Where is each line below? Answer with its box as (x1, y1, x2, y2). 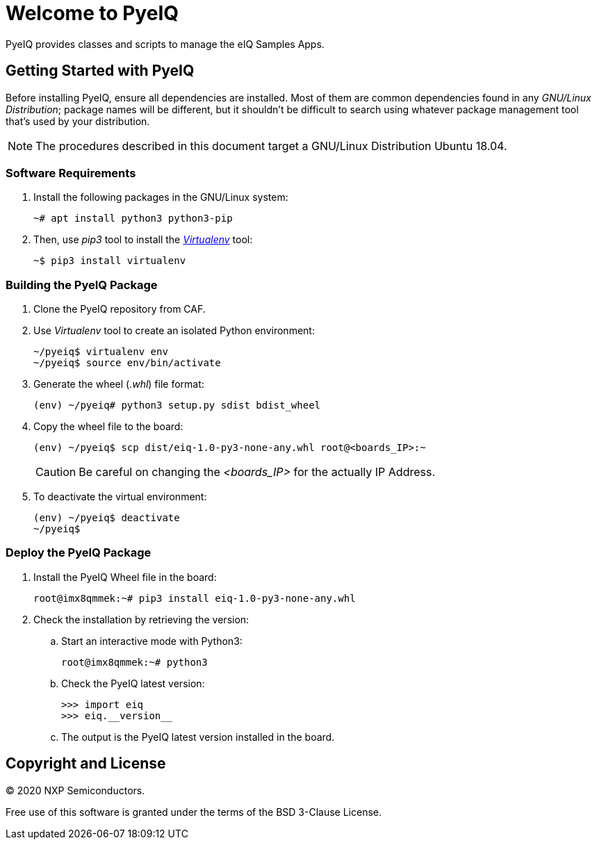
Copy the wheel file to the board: (33, 420, 183, 433)
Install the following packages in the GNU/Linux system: (33, 191, 288, 204)
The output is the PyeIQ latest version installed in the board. (61, 730, 335, 743)
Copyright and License (6, 755, 166, 773)
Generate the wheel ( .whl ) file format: (33, 378, 204, 391)
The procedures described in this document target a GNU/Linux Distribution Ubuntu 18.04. (35, 138, 507, 153)
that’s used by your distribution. (6, 115, 150, 127)
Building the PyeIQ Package (6, 277, 158, 292)
